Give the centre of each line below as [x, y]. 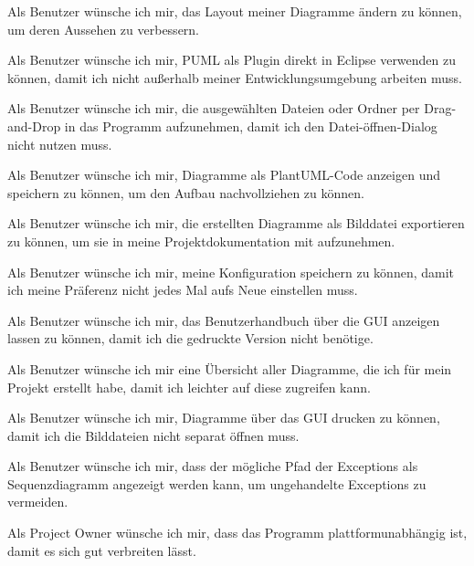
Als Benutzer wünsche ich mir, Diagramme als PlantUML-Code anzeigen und [224, 175]
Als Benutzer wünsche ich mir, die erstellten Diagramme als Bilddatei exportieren [236, 223]
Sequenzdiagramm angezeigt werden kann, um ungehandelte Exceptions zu [217, 483]
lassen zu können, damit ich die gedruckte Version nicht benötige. [190, 338]
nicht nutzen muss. [60, 144]
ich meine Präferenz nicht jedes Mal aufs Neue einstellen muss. [183, 290]
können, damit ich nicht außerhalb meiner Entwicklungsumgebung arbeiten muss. [235, 77]
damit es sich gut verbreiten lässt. [102, 550]
